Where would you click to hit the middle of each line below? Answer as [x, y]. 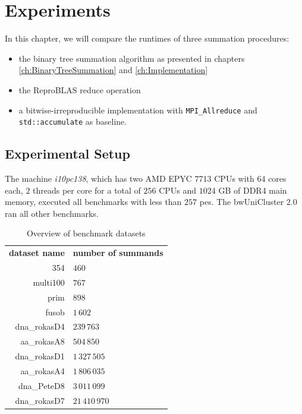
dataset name [37, 253]
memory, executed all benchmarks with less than [93, 202]
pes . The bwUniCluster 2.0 [248, 202]
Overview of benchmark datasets [86, 233]
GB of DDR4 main [253, 190]
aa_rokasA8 [43, 341]
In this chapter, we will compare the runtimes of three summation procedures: [147, 38]
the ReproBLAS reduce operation [80, 89]
